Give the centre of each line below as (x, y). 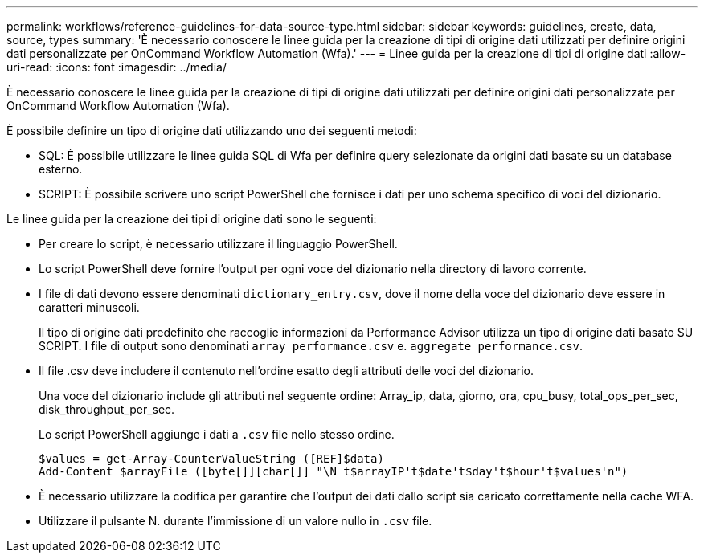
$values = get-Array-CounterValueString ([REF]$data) (211, 459)
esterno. (61, 169)
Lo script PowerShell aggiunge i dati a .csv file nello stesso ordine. (217, 434)
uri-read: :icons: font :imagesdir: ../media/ (117, 67)
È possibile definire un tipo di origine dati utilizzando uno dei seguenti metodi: (212, 131)
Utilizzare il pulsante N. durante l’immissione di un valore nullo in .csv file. (235, 521)
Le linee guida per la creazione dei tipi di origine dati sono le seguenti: (192, 219)
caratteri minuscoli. (89, 307)
